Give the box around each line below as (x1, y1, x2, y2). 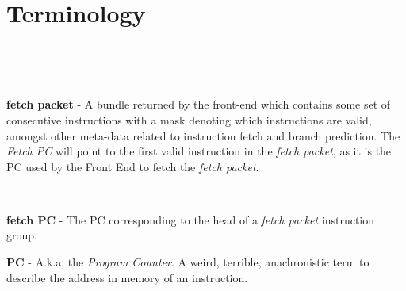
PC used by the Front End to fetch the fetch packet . (6, 158, 259, 174)
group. (6, 227, 37, 243)
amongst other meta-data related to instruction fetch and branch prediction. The (6, 127, 400, 144)
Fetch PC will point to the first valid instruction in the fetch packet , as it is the (6, 143, 392, 159)
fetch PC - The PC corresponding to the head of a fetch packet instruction (6, 211, 375, 228)
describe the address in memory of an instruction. (6, 269, 248, 285)
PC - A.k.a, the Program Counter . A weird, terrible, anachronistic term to (6, 254, 370, 270)
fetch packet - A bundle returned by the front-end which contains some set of (6, 96, 391, 113)
